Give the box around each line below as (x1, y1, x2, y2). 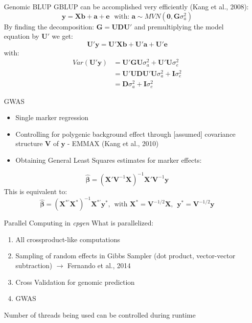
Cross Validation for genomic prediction (15, 276, 135, 287)
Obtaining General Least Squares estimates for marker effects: (15, 154, 202, 165)
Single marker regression (15, 112, 89, 123)
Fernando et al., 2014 (67, 260, 131, 270)
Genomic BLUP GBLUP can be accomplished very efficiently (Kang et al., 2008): (4, 1, 249, 11)
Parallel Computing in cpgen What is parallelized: (4, 218, 154, 228)
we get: (52, 31, 73, 41)
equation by (4, 31, 39, 41)
